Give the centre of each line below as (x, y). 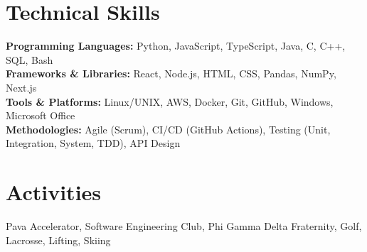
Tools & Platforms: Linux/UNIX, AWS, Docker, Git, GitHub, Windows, (170, 101)
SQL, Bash (30, 59)
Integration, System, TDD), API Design (93, 143)
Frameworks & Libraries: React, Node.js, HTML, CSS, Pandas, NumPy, (171, 73)
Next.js (21, 87)
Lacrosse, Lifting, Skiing (58, 240)
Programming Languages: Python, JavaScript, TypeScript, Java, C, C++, (176, 46)
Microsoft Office (41, 115)
